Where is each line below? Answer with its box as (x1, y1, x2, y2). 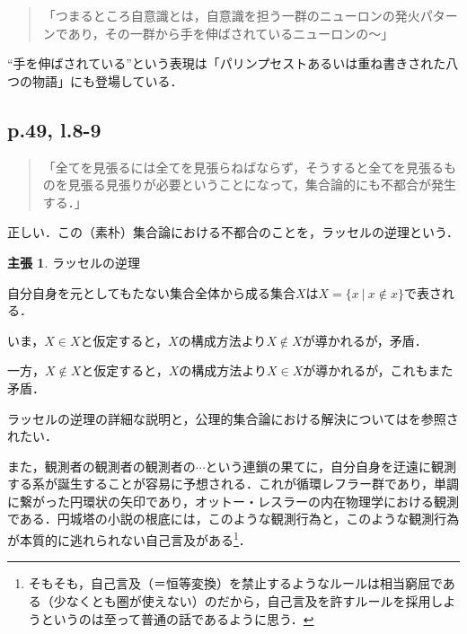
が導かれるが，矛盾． (302, 330, 427, 349)
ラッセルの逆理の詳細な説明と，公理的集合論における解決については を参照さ (7, 409, 459, 427)
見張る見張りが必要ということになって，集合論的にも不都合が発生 (67, 175, 457, 194)
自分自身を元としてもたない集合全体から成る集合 (7, 283, 295, 302)
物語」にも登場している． (31, 71, 183, 90)
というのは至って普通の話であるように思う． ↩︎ (40, 609, 314, 628)
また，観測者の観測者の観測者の (7, 456, 196, 475)
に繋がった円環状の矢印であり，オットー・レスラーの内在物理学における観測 (7, 491, 459, 510)
